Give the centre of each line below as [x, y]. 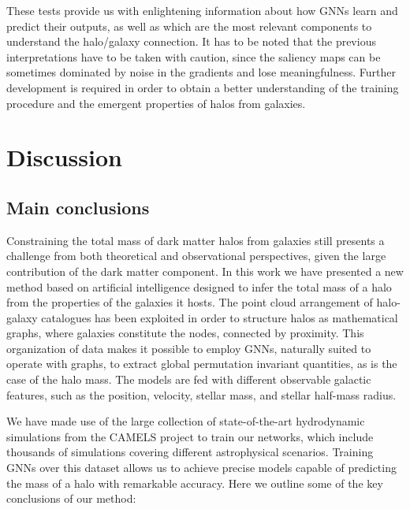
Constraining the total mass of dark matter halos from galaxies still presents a [196, 240]
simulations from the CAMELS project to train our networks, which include [190, 436]
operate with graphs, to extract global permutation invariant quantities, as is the [202, 364]
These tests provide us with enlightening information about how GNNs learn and [202, 10]
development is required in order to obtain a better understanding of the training [203, 87]
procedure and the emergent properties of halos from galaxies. [156, 103]
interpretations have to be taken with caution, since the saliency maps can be [194, 56]
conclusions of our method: [71, 498]
